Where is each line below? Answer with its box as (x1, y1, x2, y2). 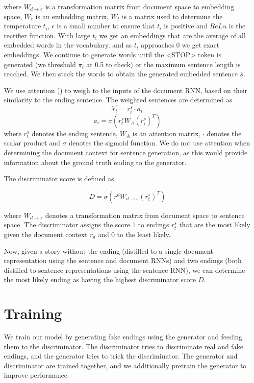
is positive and (164, 21, 207, 31)
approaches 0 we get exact (141, 40, 220, 50)
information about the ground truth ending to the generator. (4, 157, 187, 167)
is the (229, 21, 246, 31)
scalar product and (4, 138, 60, 148)
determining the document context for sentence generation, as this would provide (4, 147, 248, 157)
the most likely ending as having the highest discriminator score (4, 274, 196, 285)
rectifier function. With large (4, 30, 90, 40)
